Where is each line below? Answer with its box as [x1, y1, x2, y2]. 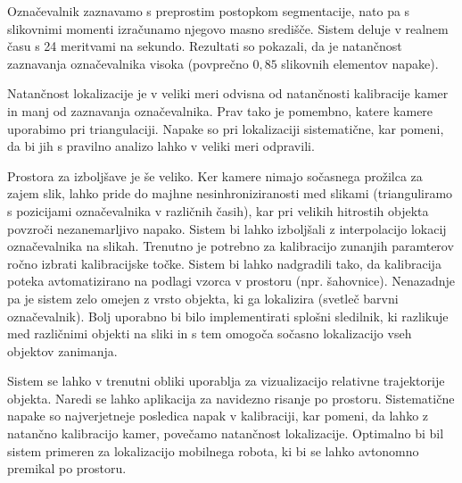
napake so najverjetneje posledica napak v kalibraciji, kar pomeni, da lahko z [7, 406, 429, 425]
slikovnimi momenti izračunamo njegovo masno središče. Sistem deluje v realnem [7, 19, 449, 37]
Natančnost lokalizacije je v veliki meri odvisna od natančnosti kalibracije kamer [7, 84, 449, 103]
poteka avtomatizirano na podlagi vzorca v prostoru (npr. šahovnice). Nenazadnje [7, 271, 456, 290]
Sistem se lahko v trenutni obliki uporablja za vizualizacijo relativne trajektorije [7, 371, 445, 390]
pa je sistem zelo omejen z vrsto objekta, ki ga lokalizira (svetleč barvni [7, 288, 399, 307]
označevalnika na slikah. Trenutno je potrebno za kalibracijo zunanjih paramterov [7, 237, 454, 255]
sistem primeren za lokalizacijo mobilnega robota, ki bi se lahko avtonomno [7, 441, 419, 460]
